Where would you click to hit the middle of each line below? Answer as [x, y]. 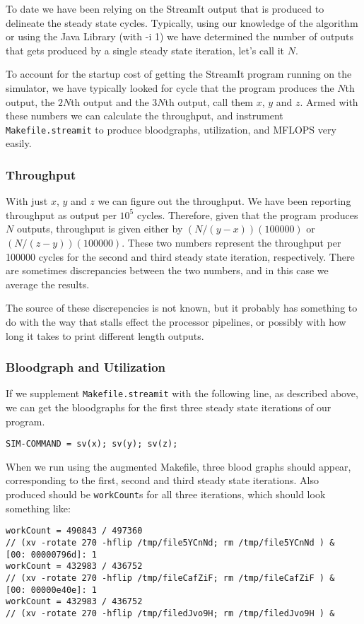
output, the [30, 101]
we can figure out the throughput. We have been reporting [224, 201]
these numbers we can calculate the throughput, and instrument [145, 116]
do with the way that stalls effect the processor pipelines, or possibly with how [176, 321]
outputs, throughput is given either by [100, 229]
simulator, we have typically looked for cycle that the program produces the [170, 87]
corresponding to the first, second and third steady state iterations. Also [162, 480]
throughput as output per [61, 214]
